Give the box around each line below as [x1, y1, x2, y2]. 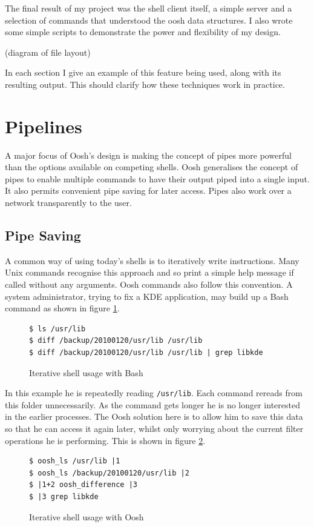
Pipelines [5, 113, 82, 138]
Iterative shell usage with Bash [29, 366, 143, 379]
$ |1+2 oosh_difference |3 [29, 480, 137, 489]
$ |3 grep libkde [29, 492, 99, 502]
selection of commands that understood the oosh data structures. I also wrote [5, 13, 293, 26]
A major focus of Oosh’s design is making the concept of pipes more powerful [5, 148, 292, 161]
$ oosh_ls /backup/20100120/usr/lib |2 [29, 468, 189, 477]
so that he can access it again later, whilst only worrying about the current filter [5, 422, 304, 435]
